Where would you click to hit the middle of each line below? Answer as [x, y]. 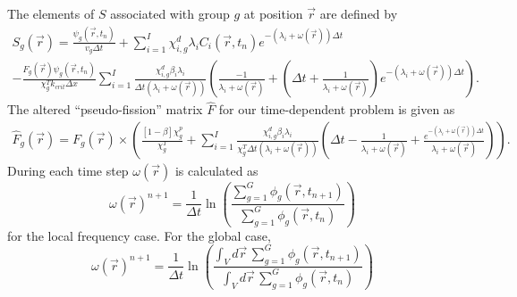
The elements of [51, 13]
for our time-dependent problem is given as [337, 109]
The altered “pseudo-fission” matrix [105, 109]
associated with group [170, 13]
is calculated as [216, 171]
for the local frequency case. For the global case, [139, 235]
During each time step [68, 171]
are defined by [359, 13]
